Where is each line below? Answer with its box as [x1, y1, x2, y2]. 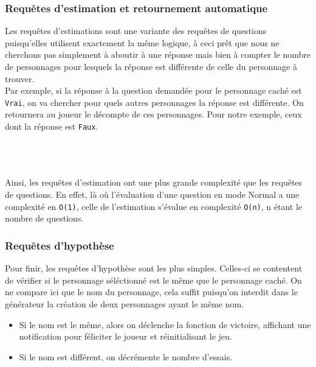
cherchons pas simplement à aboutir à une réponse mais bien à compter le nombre [5, 48, 311, 61]
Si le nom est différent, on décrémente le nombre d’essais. [19, 350, 233, 363]
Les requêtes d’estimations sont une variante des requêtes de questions [5, 24, 267, 37]
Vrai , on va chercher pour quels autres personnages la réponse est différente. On [5, 96, 304, 108]
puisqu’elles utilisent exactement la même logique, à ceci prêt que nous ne [5, 36, 280, 49]
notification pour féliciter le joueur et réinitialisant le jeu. [19, 330, 232, 343]
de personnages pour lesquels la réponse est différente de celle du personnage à [5, 60, 297, 72]
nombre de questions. [5, 212, 84, 225]
